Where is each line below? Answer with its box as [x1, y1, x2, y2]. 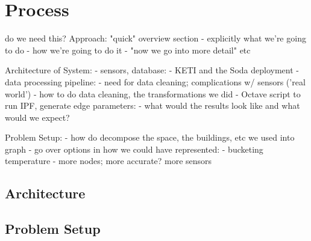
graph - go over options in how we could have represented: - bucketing [5, 142, 263, 155]
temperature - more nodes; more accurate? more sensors [5, 154, 212, 167]
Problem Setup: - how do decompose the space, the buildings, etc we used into [5, 131, 295, 144]
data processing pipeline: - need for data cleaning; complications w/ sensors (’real [5, 75, 306, 88]
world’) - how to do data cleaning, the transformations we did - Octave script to [5, 87, 301, 100]
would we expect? [5, 111, 70, 123]
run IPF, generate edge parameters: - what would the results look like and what [5, 99, 300, 112]
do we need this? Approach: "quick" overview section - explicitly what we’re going [5, 32, 306, 44]
